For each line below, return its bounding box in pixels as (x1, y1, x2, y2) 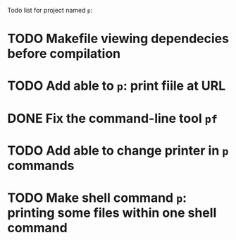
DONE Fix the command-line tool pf (7, 110, 218, 126)
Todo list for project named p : (7, 6, 93, 14)
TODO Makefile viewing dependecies (7, 31, 229, 47)
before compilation (7, 46, 121, 62)
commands (7, 157, 75, 174)
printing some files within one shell (7, 205, 217, 221)
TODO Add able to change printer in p (7, 143, 229, 158)
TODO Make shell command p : (7, 190, 187, 205)
